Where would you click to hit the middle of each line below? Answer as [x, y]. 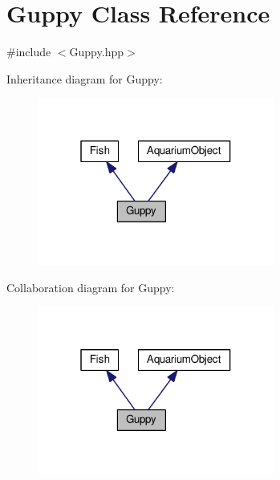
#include [29, 52]
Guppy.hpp [96, 52]
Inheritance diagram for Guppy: [85, 78]
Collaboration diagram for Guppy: [91, 287]
